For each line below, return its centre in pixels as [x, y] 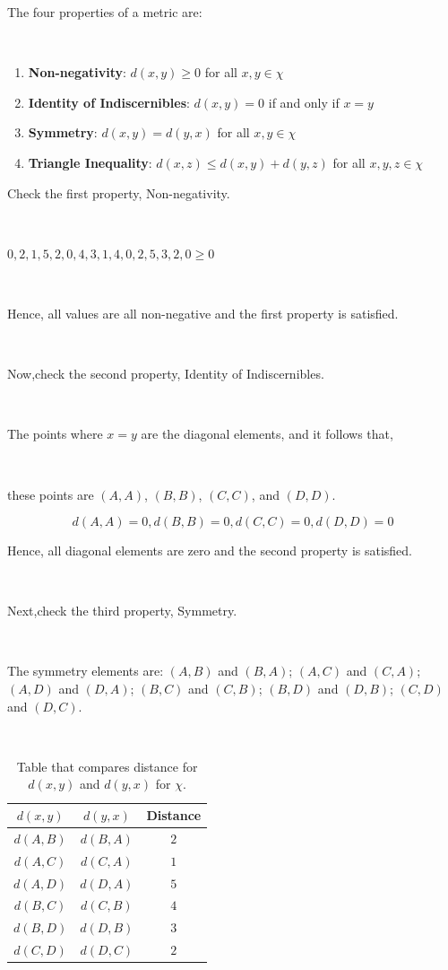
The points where [55, 434]
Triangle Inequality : [90, 162]
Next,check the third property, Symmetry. [122, 611]
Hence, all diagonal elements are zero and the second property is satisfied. [210, 551]
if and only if [304, 102]
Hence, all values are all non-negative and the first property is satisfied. [203, 313]
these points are [51, 494]
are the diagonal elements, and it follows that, [267, 434]
